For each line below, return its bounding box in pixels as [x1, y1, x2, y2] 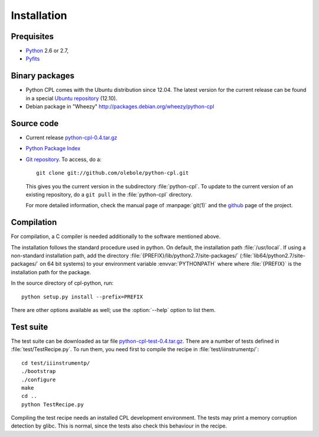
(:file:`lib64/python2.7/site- [239, 252, 305, 259]
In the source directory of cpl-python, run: [11, 279, 114, 287]
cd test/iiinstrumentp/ [21, 359, 90, 367]
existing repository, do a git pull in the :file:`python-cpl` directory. [25, 191, 193, 198]
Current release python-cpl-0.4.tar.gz [25, 134, 118, 142]
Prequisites [11, 31, 54, 41]
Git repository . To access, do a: [25, 156, 102, 163]
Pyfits [25, 55, 40, 62]
